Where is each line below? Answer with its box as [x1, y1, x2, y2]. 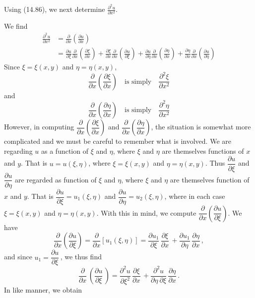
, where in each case [164, 191, 225, 201]
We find [4, 21, 28, 31]
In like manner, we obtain [4, 285, 82, 295]
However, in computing [4, 121, 74, 132]
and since [4, 251, 32, 262]
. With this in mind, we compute [96, 207, 196, 218]
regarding [4, 145, 33, 156]
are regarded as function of [15, 174, 97, 184]
